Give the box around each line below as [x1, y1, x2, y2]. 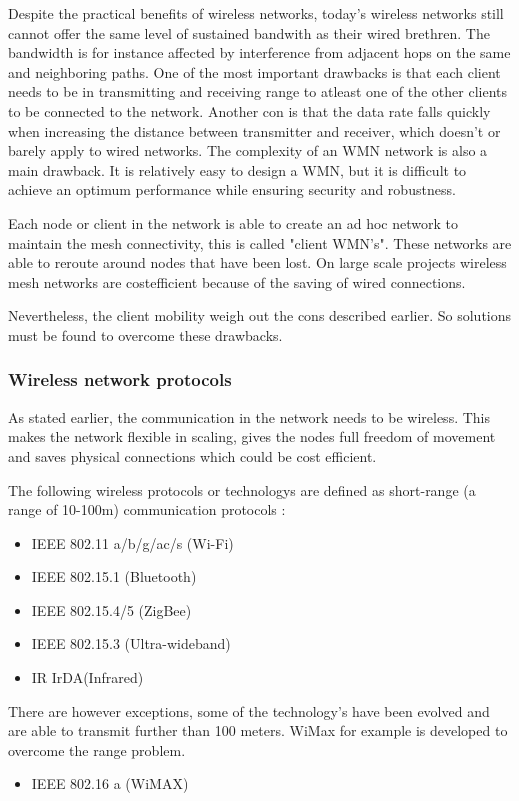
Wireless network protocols [8, 367, 232, 392]
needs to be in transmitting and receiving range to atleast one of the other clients [8, 81, 507, 102]
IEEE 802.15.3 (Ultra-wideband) [31, 633, 231, 654]
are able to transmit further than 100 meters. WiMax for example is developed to [8, 720, 508, 741]
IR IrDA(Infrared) [31, 667, 144, 688]
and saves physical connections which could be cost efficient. [8, 445, 377, 466]
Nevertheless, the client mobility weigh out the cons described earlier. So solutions [8, 305, 512, 326]
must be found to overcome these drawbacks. [8, 324, 283, 345]
